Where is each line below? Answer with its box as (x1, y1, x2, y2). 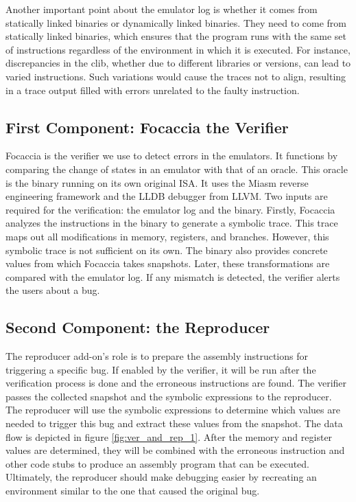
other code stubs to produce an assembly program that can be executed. (5, 456, 310, 470)
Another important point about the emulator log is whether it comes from (5, 2, 318, 16)
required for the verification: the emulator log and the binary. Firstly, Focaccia (5, 202, 335, 216)
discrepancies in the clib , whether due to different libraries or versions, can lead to (5, 56, 351, 70)
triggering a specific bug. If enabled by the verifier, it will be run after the (5, 362, 316, 376)
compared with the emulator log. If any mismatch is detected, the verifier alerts (5, 269, 340, 284)
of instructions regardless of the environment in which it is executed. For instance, (5, 42, 351, 56)
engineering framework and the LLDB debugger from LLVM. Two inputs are (5, 189, 328, 203)
